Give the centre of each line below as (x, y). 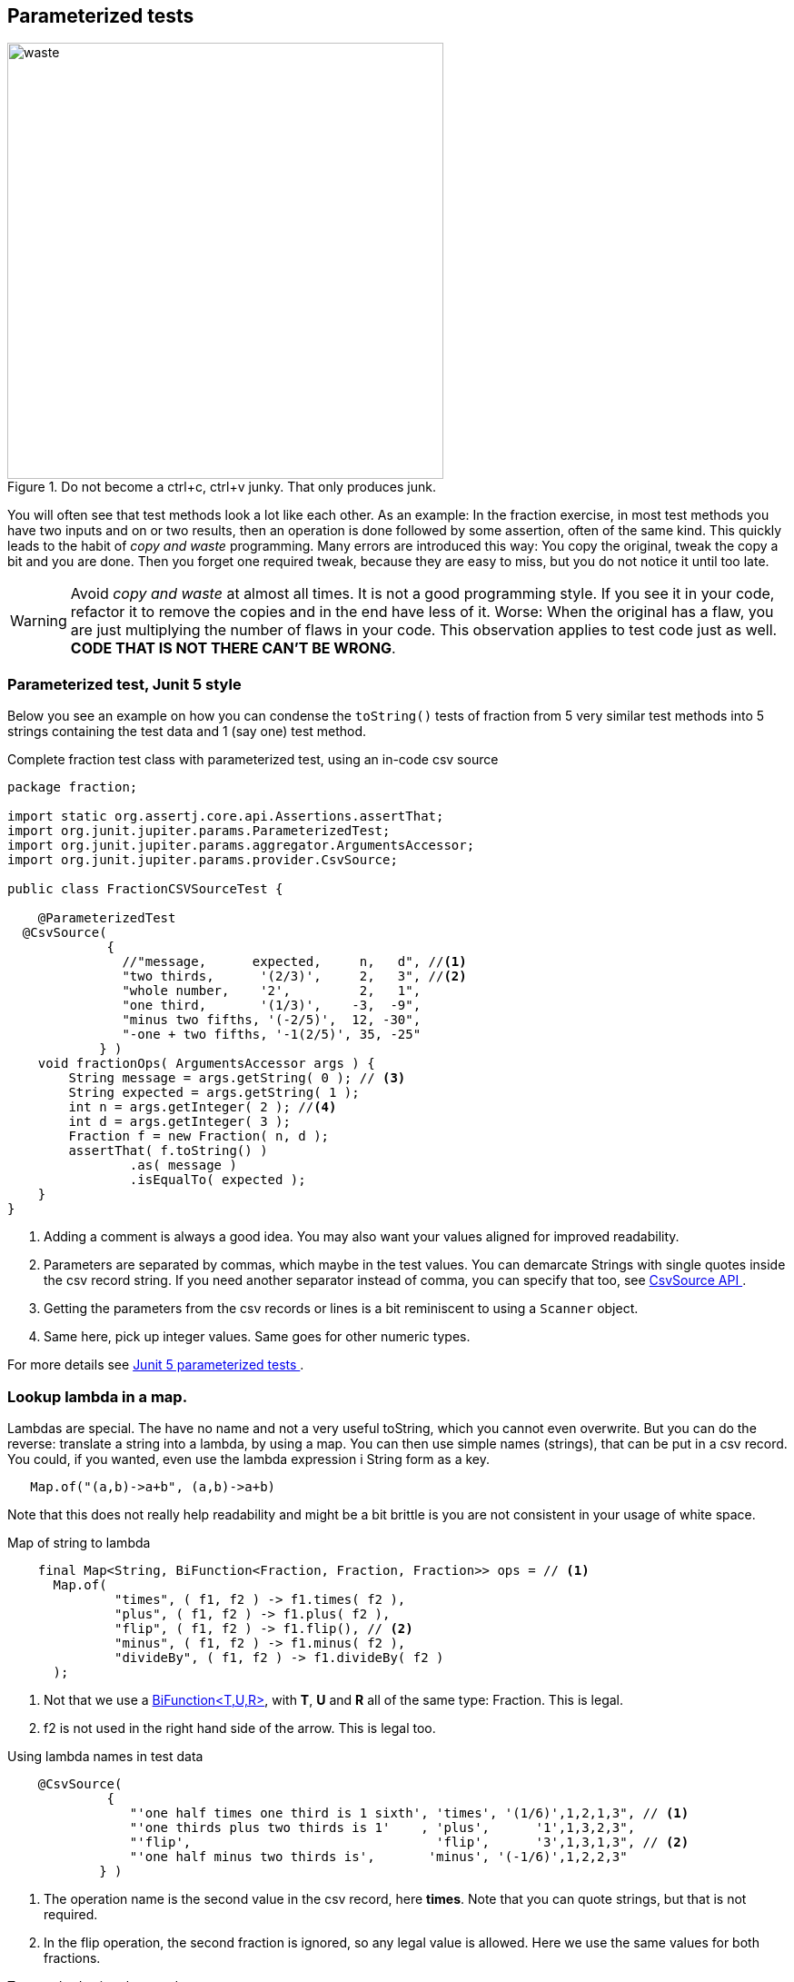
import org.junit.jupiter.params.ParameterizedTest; (199, 831)
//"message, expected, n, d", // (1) (294, 962)
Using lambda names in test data (105, 1756)
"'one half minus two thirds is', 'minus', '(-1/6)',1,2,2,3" (378, 1856)
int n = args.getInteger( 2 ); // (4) (203, 1107)
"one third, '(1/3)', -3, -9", (272, 1006)
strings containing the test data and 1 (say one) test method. (187, 732)
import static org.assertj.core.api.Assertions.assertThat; (226, 817)
